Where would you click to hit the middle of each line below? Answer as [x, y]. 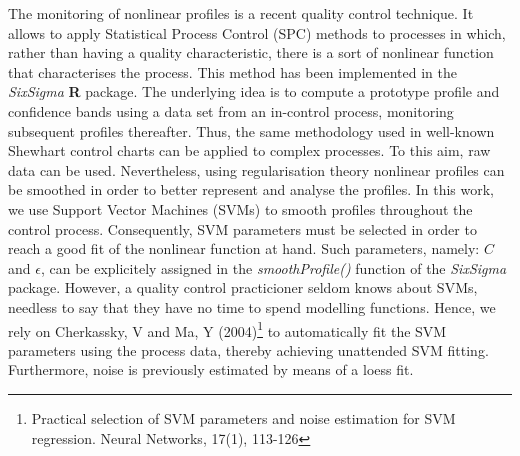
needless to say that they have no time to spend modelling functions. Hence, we [252, 306]
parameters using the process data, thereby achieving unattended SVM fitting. [248, 349]
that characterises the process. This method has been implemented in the [232, 71]
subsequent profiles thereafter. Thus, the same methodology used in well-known [251, 130]
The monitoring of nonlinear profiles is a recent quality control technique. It [241, 13]
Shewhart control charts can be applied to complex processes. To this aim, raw [249, 150]
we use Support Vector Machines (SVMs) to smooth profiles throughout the [240, 208]
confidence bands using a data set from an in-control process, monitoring [231, 110]
